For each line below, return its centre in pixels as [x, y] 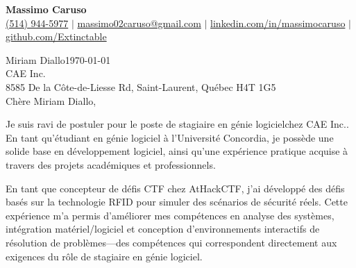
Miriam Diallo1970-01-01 [58, 59]
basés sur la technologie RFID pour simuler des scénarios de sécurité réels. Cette [177, 202]
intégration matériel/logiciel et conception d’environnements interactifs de [163, 229]
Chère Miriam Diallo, [51, 100]
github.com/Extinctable [56, 36]
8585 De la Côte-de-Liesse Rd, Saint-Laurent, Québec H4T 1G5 [141, 86]
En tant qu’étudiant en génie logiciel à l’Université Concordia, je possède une [170, 137]
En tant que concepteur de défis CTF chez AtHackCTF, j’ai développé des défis [175, 188]
